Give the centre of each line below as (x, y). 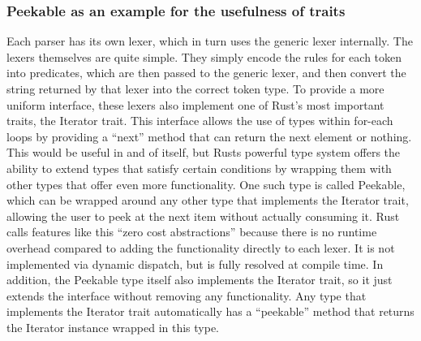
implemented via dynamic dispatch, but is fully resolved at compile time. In (195, 263)
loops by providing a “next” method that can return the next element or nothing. (209, 136)
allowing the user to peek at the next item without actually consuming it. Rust (203, 216)
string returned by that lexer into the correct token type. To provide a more (195, 88)
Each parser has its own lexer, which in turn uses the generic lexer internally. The (210, 41)
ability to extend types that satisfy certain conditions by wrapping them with (199, 168)
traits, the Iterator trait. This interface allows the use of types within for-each (200, 121)
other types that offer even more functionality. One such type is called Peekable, (206, 184)
